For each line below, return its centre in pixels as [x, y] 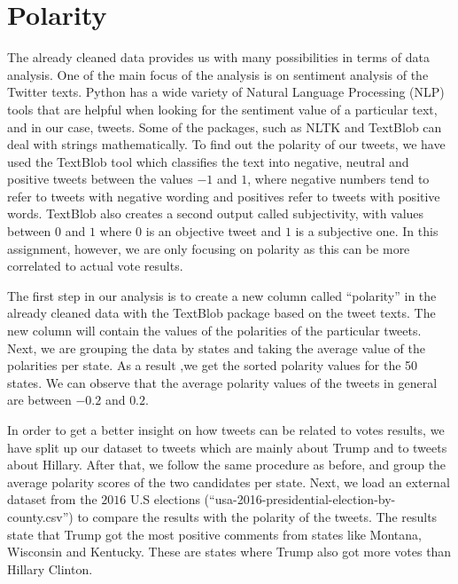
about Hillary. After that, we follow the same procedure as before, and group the [227, 465]
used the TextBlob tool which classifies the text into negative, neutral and [208, 161]
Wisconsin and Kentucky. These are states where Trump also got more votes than [229, 552]
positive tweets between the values [100, 179]
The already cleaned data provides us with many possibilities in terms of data [218, 57]
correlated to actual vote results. [95, 266]
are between [39, 400]
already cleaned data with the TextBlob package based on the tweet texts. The [221, 313]
